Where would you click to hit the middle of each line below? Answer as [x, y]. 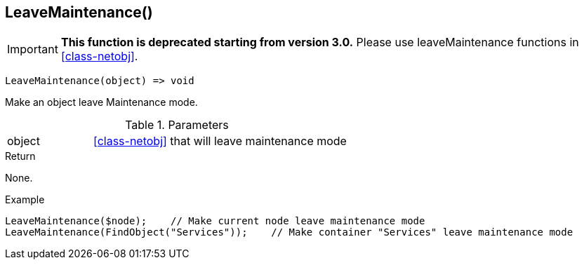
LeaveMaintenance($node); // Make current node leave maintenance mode [215, 221]
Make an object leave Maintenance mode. [101, 102]
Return [20, 156]
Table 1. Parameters [177, 125]
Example [25, 200]
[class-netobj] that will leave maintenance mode [220, 141]
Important [33, 49]
